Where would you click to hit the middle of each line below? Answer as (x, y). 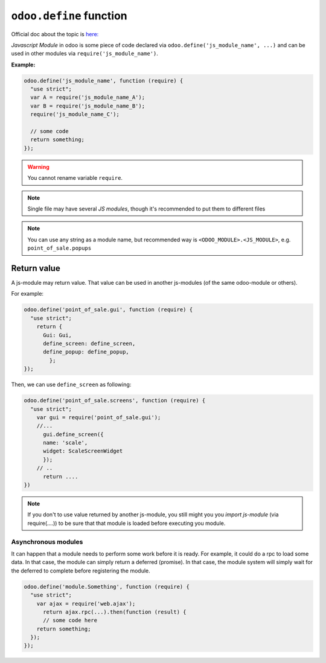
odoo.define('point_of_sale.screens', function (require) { (115, 401)
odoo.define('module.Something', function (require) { (107, 586)
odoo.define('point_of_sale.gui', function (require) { (108, 310)
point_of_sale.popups (59, 248)
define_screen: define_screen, (89, 344)
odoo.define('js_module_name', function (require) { (104, 81)
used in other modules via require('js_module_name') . (85, 54)
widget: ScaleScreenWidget (83, 451)
